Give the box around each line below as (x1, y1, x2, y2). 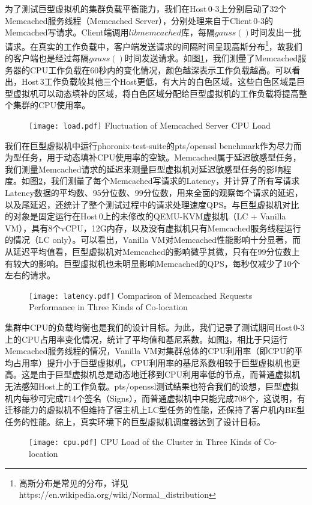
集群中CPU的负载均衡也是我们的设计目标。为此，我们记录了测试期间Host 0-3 (5, 321, 305, 334)
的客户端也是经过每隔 (5, 52, 89, 64)
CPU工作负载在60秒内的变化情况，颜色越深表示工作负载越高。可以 (29, 63, 292, 76)
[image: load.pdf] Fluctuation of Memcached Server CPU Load (29, 119, 271, 131)
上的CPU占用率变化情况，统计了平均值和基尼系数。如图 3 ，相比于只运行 (5, 332, 288, 345)
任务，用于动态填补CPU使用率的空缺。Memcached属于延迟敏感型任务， (21, 151, 301, 164)
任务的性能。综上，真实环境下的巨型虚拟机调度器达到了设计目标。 (5, 415, 265, 427)
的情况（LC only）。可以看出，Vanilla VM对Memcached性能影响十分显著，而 (5, 233, 301, 246)
